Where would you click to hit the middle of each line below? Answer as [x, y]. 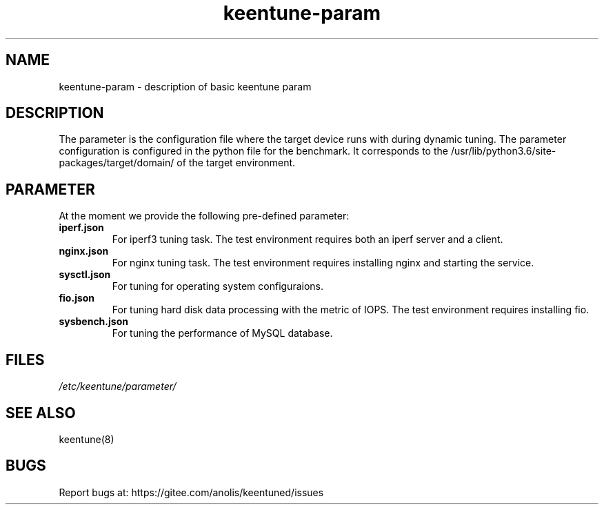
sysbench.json [93, 322]
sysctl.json [85, 275]
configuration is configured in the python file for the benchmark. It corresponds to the [253, 151]
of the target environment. [236, 163]
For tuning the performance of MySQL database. [222, 333]
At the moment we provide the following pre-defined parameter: [204, 216]
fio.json [77, 298]
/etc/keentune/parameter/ [118, 386]
